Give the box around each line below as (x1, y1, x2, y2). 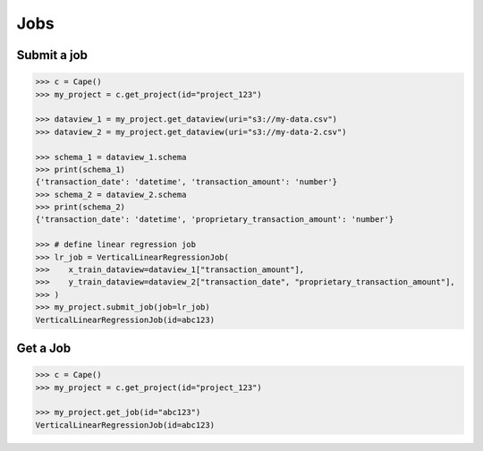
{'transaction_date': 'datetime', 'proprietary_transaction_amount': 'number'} (35, 215, 394, 225)
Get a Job (16, 340, 72, 355)
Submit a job (16, 47, 89, 63)
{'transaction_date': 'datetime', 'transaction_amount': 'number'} (35, 177, 338, 187)
